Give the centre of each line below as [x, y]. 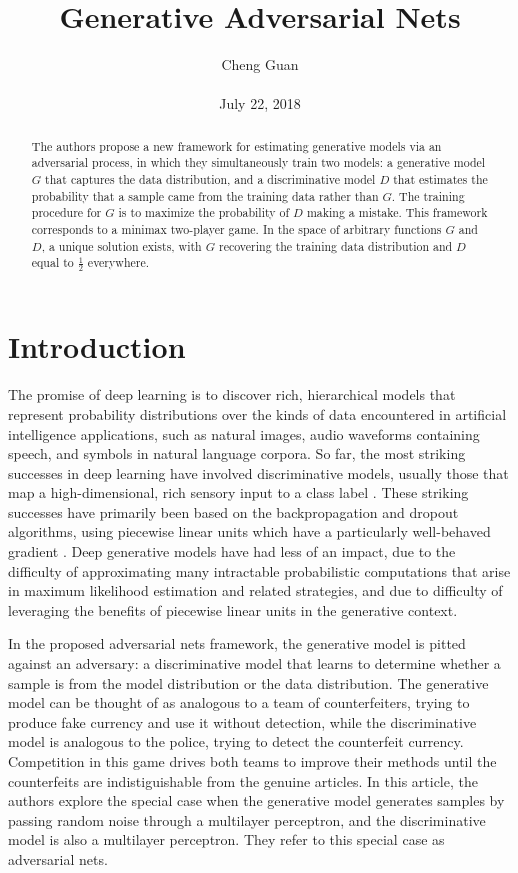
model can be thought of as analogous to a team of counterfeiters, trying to [239, 702]
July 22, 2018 [260, 103]
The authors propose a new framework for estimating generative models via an [236, 145]
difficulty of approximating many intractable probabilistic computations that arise [259, 570]
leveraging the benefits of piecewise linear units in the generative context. [233, 609]
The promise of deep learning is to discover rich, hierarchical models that [232, 394]
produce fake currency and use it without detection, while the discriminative [242, 721]
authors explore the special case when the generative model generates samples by [256, 800]
